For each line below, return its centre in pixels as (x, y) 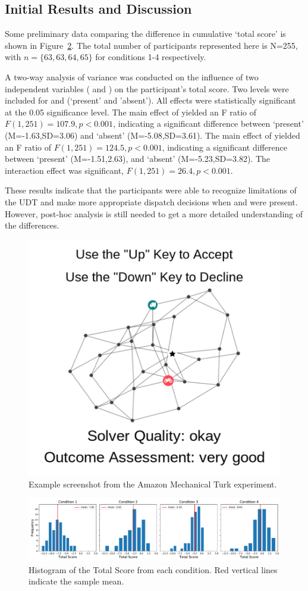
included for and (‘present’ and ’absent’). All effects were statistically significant (150, 100)
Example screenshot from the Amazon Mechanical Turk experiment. (153, 484)
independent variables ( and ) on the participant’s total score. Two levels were (147, 88)
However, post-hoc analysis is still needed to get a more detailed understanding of (154, 213)
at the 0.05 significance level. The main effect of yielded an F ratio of (131, 112)
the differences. (32, 225)
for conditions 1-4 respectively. (151, 57)
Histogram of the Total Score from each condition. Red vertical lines (153, 569)
